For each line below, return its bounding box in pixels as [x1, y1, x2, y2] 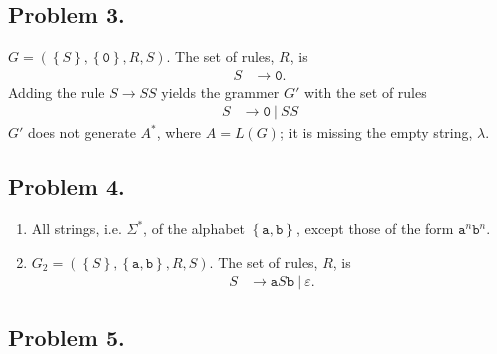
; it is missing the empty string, [279, 122, 473, 143]
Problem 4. [8, 171, 125, 202]
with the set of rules [304, 81, 427, 102]
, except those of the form [295, 218, 454, 239]
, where [156, 122, 202, 143]
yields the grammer [161, 81, 280, 102]
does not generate [28, 122, 136, 143]
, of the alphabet [143, 218, 246, 239]
